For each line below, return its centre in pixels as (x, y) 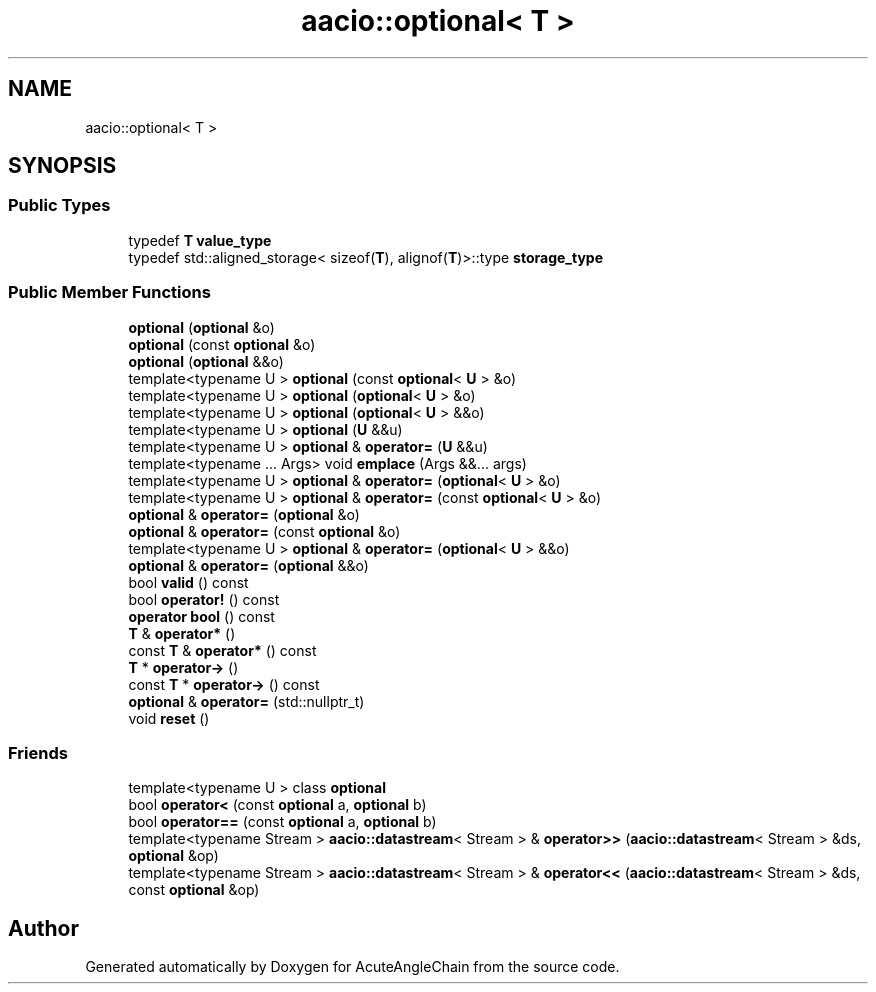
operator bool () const (201, 616)
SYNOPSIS (62, 166)
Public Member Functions (109, 292)
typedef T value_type (200, 240)
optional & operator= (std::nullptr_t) (246, 701)
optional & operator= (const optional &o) (264, 531)
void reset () (169, 718)
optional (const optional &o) (222, 344)
